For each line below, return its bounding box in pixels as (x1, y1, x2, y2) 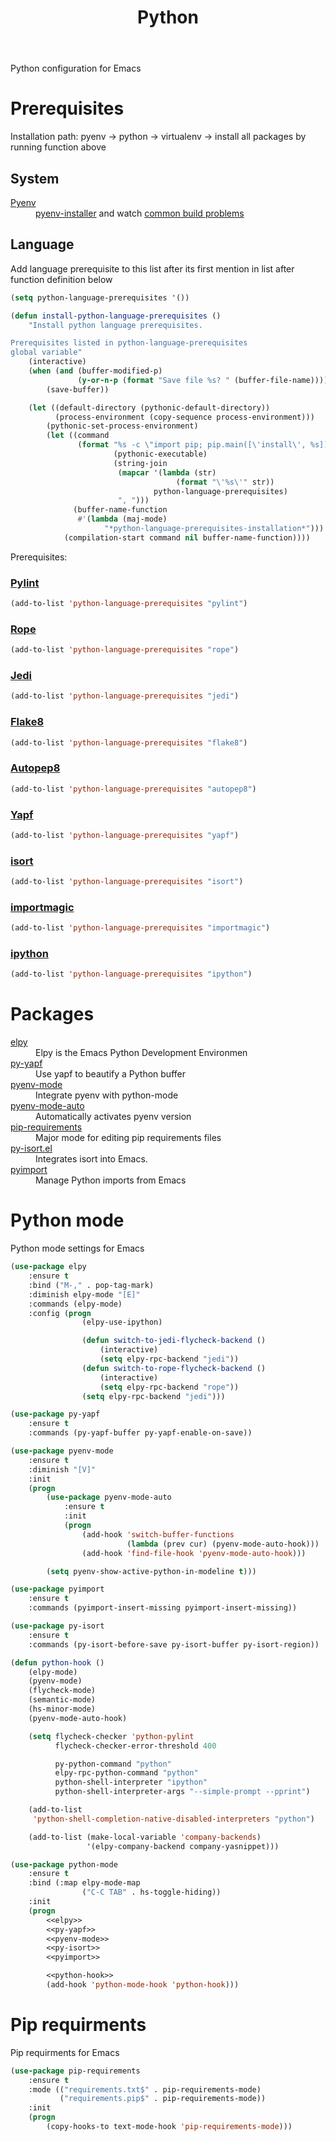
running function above (10, 141, 107, 153)
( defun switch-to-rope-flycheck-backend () (81, 1363, 267, 1373)
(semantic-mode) (28, 1695, 97, 1705)
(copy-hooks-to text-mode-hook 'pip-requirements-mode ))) (46, 2122, 293, 2132)
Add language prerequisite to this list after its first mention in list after (10, 262, 295, 275)
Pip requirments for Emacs (10, 2046, 120, 2058)
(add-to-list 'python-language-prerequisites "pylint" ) (10, 599, 248, 609)
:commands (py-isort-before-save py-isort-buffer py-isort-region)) (28, 1639, 320, 1650)
